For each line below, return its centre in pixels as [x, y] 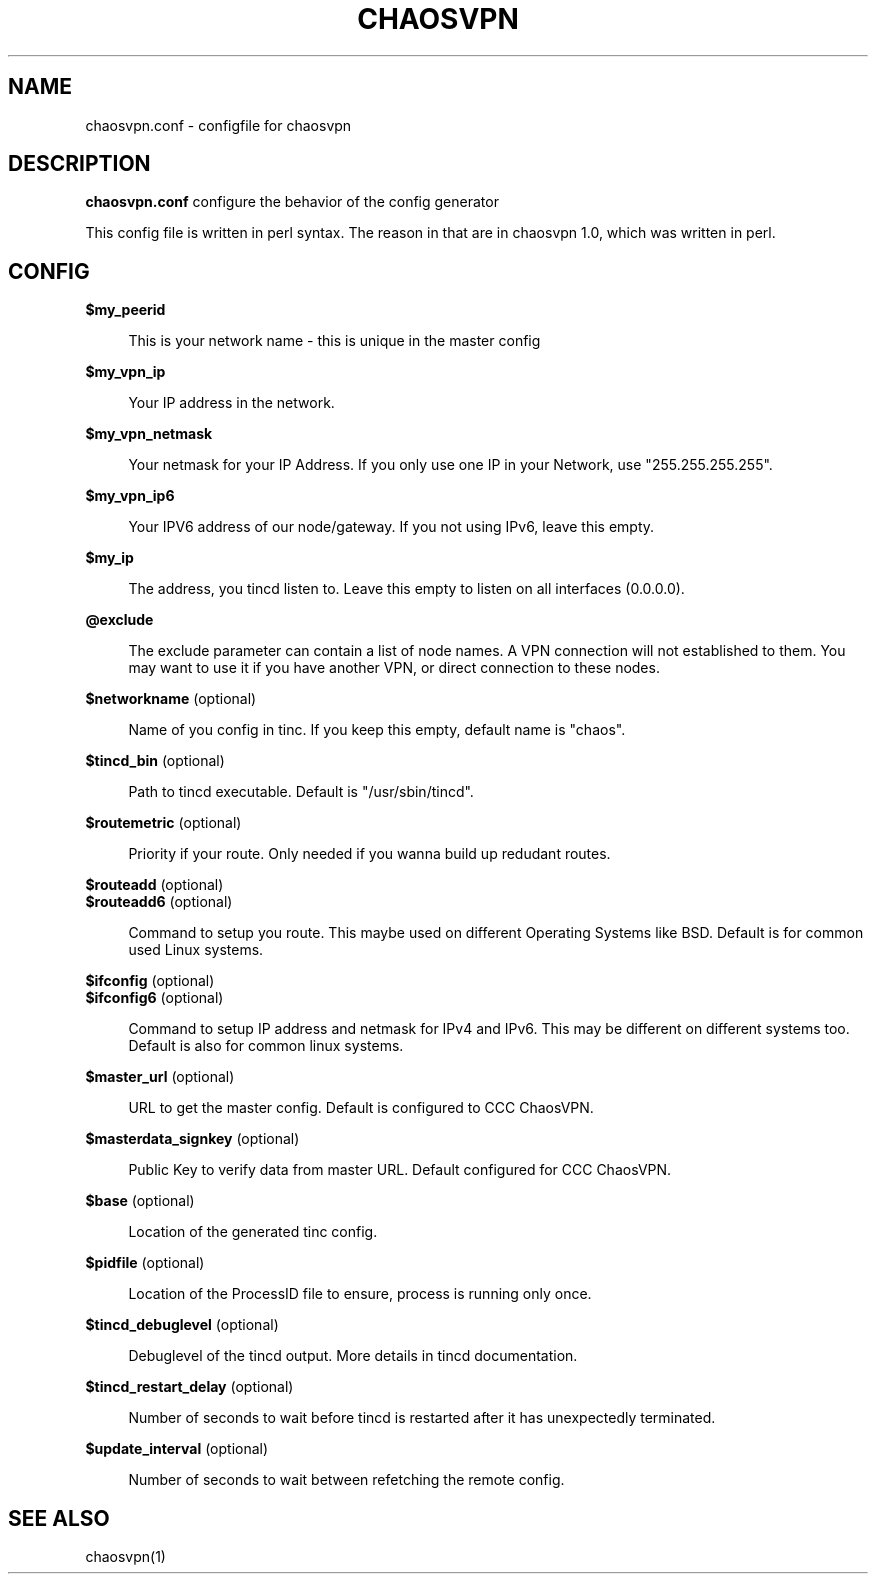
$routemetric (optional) [163, 823]
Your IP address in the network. [231, 403]
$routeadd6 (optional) [159, 902]
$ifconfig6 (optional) [154, 998]
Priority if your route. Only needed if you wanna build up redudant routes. [369, 854]
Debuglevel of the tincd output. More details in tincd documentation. [353, 1356]
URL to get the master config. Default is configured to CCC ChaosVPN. [361, 1108]
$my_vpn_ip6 [130, 496]
